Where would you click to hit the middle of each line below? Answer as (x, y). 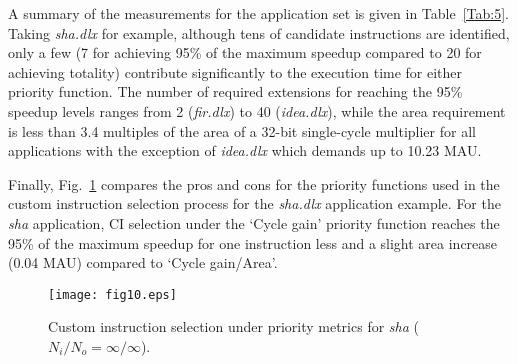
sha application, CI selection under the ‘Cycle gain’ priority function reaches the (254, 222)
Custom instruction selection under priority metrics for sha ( (233, 326)
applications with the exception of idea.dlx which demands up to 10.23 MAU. (245, 150)
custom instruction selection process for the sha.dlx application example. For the (254, 203)
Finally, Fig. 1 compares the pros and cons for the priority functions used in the (254, 183)
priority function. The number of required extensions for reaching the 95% (235, 91)
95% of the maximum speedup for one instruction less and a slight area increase (253, 242)
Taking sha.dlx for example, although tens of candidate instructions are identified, (259, 32)
